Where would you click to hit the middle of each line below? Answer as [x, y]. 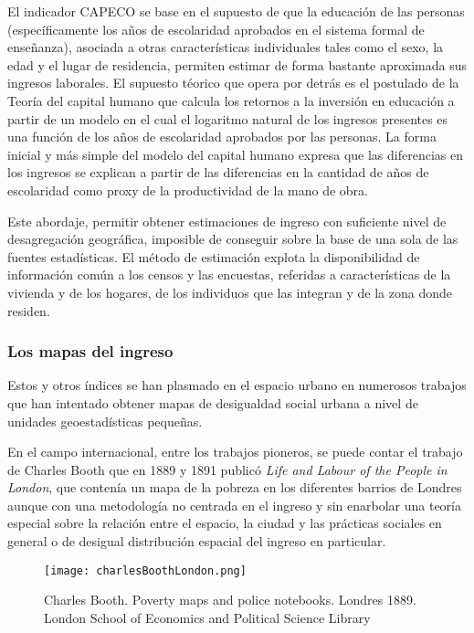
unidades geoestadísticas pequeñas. [105, 421]
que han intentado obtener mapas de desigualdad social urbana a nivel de [213, 402]
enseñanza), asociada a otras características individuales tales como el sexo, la [226, 47]
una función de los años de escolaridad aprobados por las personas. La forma [222, 137]
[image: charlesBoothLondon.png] [145, 570]
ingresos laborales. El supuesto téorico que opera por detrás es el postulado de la [233, 83]
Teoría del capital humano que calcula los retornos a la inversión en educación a [231, 100]
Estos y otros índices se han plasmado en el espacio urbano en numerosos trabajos [237, 385]
